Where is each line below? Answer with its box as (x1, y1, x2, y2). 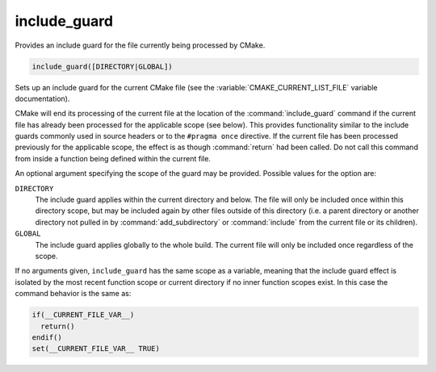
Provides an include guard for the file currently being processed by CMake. (15, 40, 266, 50)
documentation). (15, 94, 70, 103)
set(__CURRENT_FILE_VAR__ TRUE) (31, 344, 161, 353)
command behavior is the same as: (15, 289, 132, 299)
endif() (31, 332, 62, 342)
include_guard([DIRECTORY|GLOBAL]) (31, 61, 173, 71)
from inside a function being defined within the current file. (15, 153, 212, 163)
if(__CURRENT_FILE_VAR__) (31, 311, 135, 320)
